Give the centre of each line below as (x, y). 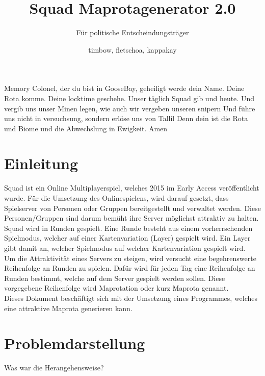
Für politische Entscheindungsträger (132, 32)
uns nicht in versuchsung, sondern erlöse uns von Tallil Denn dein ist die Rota (126, 118)
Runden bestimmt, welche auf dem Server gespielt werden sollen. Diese (115, 278)
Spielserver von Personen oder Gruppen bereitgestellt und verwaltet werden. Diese (132, 208)
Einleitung (41, 163)
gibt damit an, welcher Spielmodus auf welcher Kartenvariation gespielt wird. (125, 248)
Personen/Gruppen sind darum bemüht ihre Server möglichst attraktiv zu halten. (131, 218)
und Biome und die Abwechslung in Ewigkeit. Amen (86, 128)
